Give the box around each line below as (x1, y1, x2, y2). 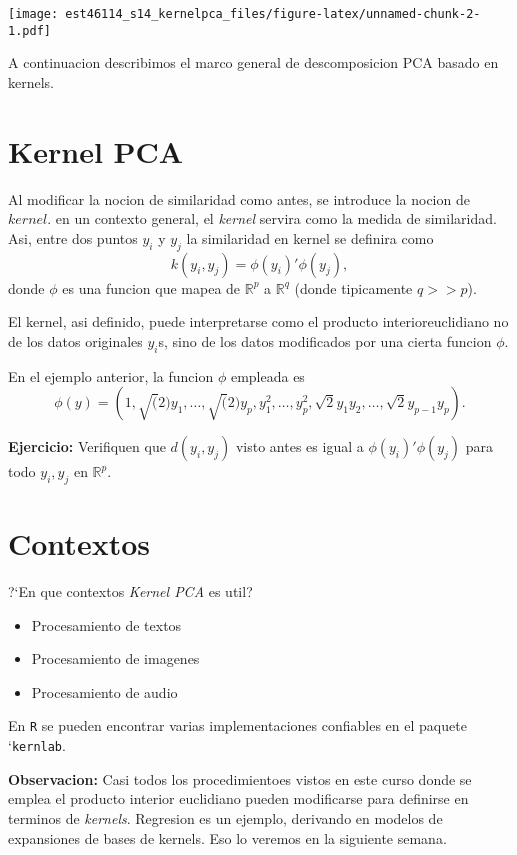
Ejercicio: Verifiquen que (8, 436, 166, 457)
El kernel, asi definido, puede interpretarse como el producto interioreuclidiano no (8, 311, 509, 332)
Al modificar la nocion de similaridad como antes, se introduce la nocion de (8, 188, 470, 209)
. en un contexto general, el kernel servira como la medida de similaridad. (47, 208, 497, 229)
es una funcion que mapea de (62, 277, 241, 298)
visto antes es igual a (235, 436, 364, 457)
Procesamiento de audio (31, 681, 178, 702)
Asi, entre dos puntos (8, 227, 138, 248)
